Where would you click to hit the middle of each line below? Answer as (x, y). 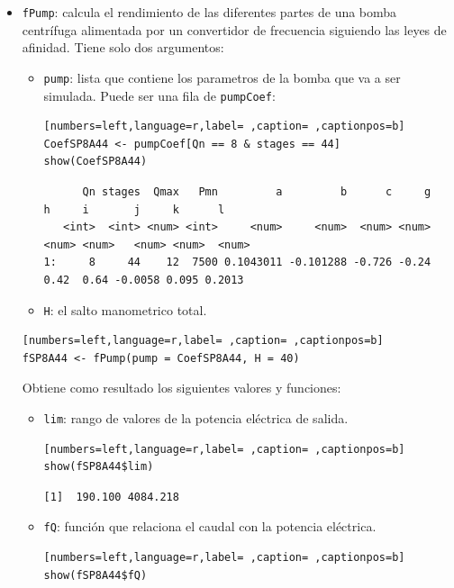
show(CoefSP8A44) (95, 162)
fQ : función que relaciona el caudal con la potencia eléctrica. (210, 526)
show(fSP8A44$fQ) (95, 575)
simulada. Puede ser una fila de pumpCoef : (159, 95)
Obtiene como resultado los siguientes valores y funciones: (182, 388)
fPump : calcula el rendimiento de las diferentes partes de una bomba (209, 12)
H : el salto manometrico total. (125, 309)
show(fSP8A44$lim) (99, 467)
